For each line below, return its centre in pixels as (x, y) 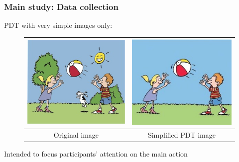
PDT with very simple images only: (58, 25)
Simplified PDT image (181, 134)
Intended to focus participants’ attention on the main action (96, 153)
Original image (76, 134)
